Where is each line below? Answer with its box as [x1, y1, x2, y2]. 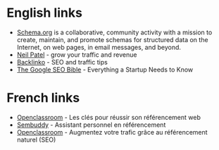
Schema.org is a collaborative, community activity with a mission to [16, 28, 213, 36]
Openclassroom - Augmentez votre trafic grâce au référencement [16, 128, 208, 136]
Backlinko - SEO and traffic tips [16, 57, 108, 66]
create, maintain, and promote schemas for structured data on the [16, 35, 208, 43]
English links [6, 5, 82, 21]
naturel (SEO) [16, 135, 56, 144]
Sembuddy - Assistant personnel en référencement [16, 121, 166, 129]
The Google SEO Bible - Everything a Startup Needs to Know [16, 65, 194, 74]
